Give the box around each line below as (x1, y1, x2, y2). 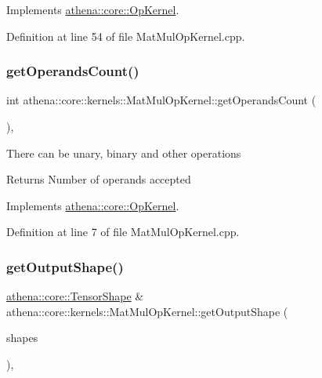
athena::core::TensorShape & (6, 288, 144, 304)
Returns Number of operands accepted (6, 171, 191, 187)
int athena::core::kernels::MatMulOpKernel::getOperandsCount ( (6, 92, 317, 108)
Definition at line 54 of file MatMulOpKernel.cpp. (6, 27, 245, 44)
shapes (6, 329, 38, 346)
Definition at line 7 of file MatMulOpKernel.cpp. (6, 224, 240, 240)
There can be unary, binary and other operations (6, 144, 241, 161)
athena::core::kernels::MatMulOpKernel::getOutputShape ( (6, 303, 288, 319)
